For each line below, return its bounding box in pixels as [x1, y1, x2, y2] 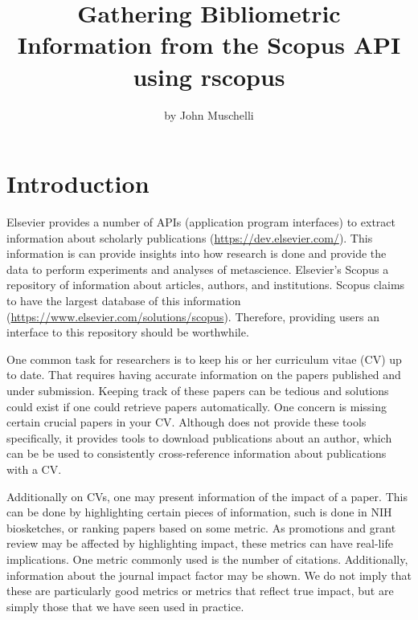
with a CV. [6, 460, 62, 477]
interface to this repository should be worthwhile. [6, 324, 249, 341]
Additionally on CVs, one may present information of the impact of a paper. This [6, 487, 408, 504]
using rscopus [133, 59, 285, 92]
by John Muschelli [164, 106, 254, 123]
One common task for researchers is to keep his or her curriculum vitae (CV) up [6, 350, 402, 367]
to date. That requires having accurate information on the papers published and [6, 366, 401, 383]
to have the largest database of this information [6, 292, 241, 308]
